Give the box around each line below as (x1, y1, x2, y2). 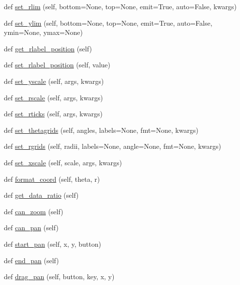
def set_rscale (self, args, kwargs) (4, 92, 103, 102)
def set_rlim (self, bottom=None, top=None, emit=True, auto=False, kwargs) (4, 1, 237, 11)
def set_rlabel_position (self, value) (4, 60, 111, 70)
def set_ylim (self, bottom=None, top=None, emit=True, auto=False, (4, 17, 212, 28)
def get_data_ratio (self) (4, 190, 79, 200)
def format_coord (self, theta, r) (4, 174, 100, 184)
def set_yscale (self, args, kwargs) (4, 76, 104, 86)
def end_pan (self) (4, 255, 59, 265)
